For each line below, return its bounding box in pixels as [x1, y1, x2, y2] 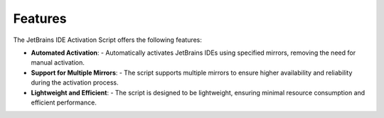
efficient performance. [31, 98, 97, 107]
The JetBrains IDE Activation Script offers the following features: [13, 36, 203, 44]
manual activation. [31, 58, 85, 67]
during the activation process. [31, 78, 119, 87]
